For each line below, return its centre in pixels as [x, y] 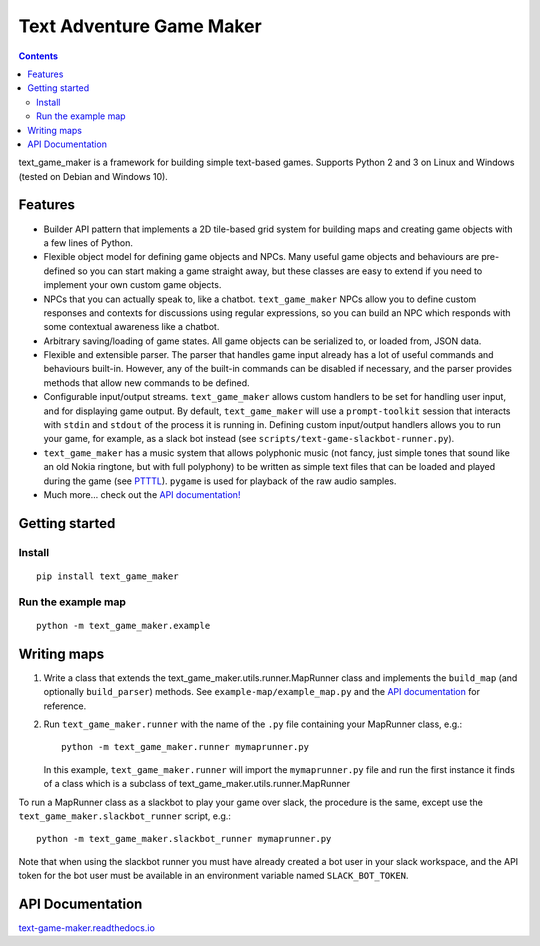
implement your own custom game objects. [132, 285]
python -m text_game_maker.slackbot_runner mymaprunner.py [184, 839]
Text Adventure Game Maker [140, 26]
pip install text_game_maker [107, 576]
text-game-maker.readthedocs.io [86, 928]
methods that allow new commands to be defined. [146, 382]
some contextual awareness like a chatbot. [131, 327]
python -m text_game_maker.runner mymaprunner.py [185, 747]
